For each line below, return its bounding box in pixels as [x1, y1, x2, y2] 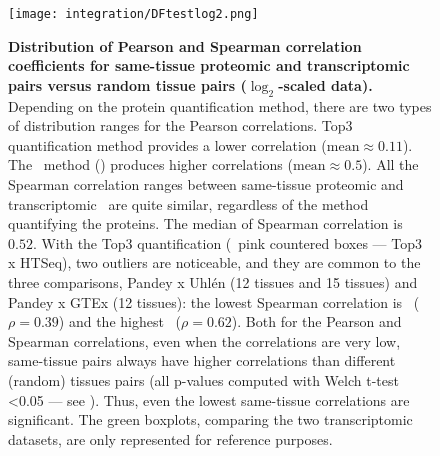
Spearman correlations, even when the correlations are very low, [8, 330, 401, 351]
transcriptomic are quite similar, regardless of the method [8, 193, 369, 214]
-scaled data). [278, 74, 373, 95]
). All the [362, 154, 419, 175]
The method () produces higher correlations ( [8, 154, 293, 175]
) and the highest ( [58, 311, 182, 332]
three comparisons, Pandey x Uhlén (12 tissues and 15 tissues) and [8, 271, 418, 292]
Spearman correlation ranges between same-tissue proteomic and [8, 174, 404, 195]
